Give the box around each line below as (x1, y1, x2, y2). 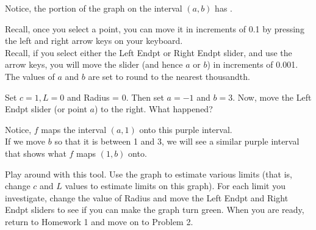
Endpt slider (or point (5, 102, 87, 115)
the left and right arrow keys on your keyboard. (5, 34, 183, 47)
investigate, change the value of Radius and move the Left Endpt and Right (5, 191, 289, 204)
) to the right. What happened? (95, 102, 213, 115)
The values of (5, 70, 55, 82)
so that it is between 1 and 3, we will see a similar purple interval (54, 135, 300, 148)
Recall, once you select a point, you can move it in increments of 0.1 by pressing (5, 22, 304, 35)
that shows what (5, 146, 66, 159)
